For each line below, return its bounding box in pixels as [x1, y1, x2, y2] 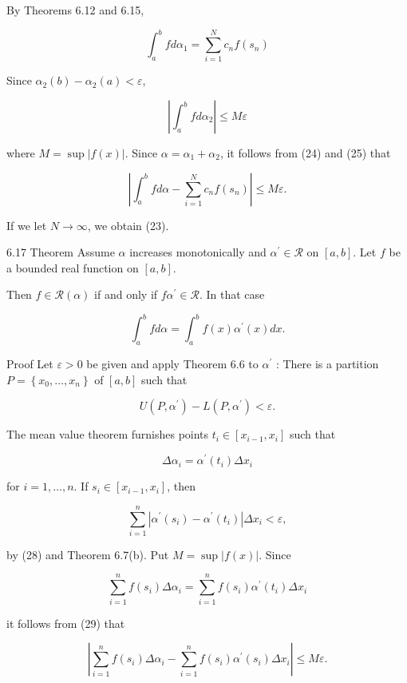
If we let [6, 216, 47, 233]
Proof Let [6, 355, 53, 372]
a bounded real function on [6, 259, 139, 276]
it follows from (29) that [6, 614, 125, 631]
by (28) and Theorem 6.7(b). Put [6, 546, 169, 562]
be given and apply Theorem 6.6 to [86, 355, 259, 372]
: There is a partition [275, 355, 379, 372]
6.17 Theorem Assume [6, 244, 115, 260]
